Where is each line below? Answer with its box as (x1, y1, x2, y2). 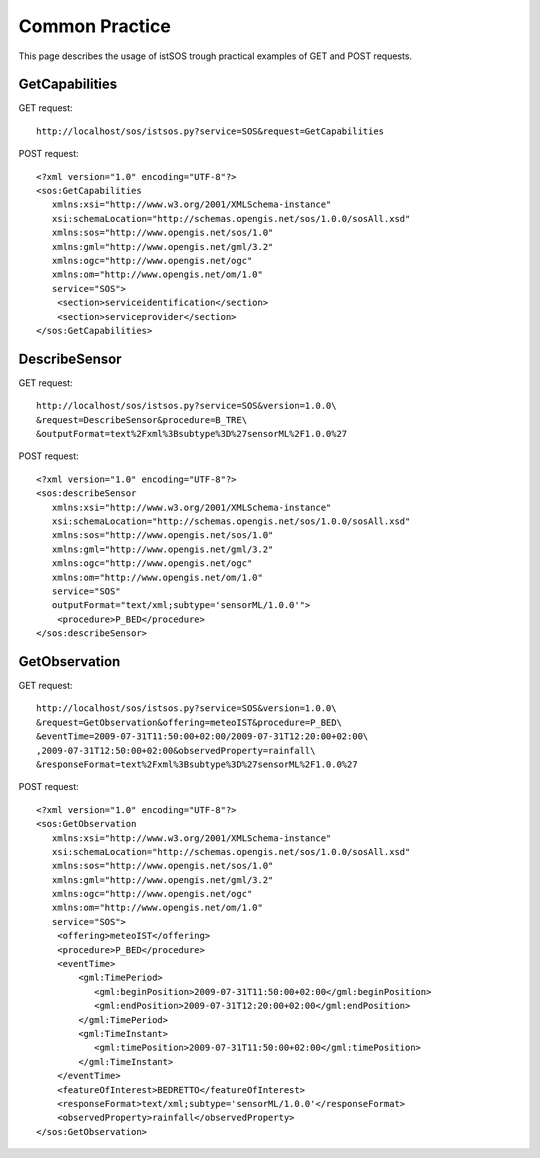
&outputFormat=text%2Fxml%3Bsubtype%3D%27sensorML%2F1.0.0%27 (36, 428, 348, 439)
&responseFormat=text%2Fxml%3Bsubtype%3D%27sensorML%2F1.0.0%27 (36, 758, 359, 770)
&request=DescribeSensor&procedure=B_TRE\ (36, 414, 248, 425)
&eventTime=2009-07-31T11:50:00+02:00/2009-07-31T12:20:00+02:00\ (36, 731, 369, 742)
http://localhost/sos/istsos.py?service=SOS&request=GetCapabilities (36, 125, 385, 137)
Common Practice (18, 15, 172, 37)
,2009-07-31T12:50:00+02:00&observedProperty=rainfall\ (36, 745, 316, 756)
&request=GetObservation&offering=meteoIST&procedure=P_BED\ (36, 716, 342, 728)
